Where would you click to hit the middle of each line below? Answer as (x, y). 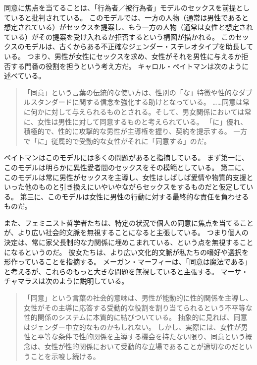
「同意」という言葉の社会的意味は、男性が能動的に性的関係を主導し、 (138, 298)
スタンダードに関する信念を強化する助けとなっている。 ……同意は (137, 102)
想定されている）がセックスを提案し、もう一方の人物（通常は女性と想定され (128, 27)
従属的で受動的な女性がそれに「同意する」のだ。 (131, 141)
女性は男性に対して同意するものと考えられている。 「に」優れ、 (142, 121)
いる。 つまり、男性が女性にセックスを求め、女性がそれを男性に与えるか (123, 56)
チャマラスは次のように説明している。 (66, 281)
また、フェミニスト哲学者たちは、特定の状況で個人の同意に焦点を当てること (129, 222)
